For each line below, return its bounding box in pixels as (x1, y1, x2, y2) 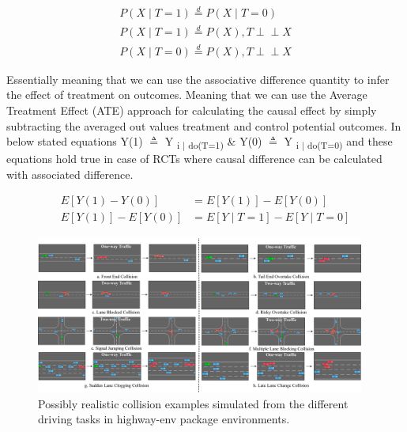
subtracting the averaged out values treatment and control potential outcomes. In (6, 117, 401, 134)
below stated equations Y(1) (6, 133, 143, 150)
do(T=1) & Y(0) (188, 133, 262, 151)
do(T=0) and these (307, 133, 393, 151)
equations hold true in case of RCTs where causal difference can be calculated (6, 150, 383, 167)
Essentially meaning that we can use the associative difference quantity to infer (6, 70, 390, 87)
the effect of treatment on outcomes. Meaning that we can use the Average (6, 86, 367, 103)
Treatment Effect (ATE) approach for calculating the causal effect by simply (6, 101, 377, 118)
